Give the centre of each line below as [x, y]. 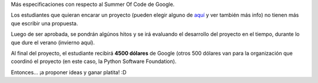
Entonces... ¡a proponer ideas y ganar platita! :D [69, 72]
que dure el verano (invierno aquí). [53, 42]
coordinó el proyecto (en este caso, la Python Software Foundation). [94, 61]
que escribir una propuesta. [44, 23]
